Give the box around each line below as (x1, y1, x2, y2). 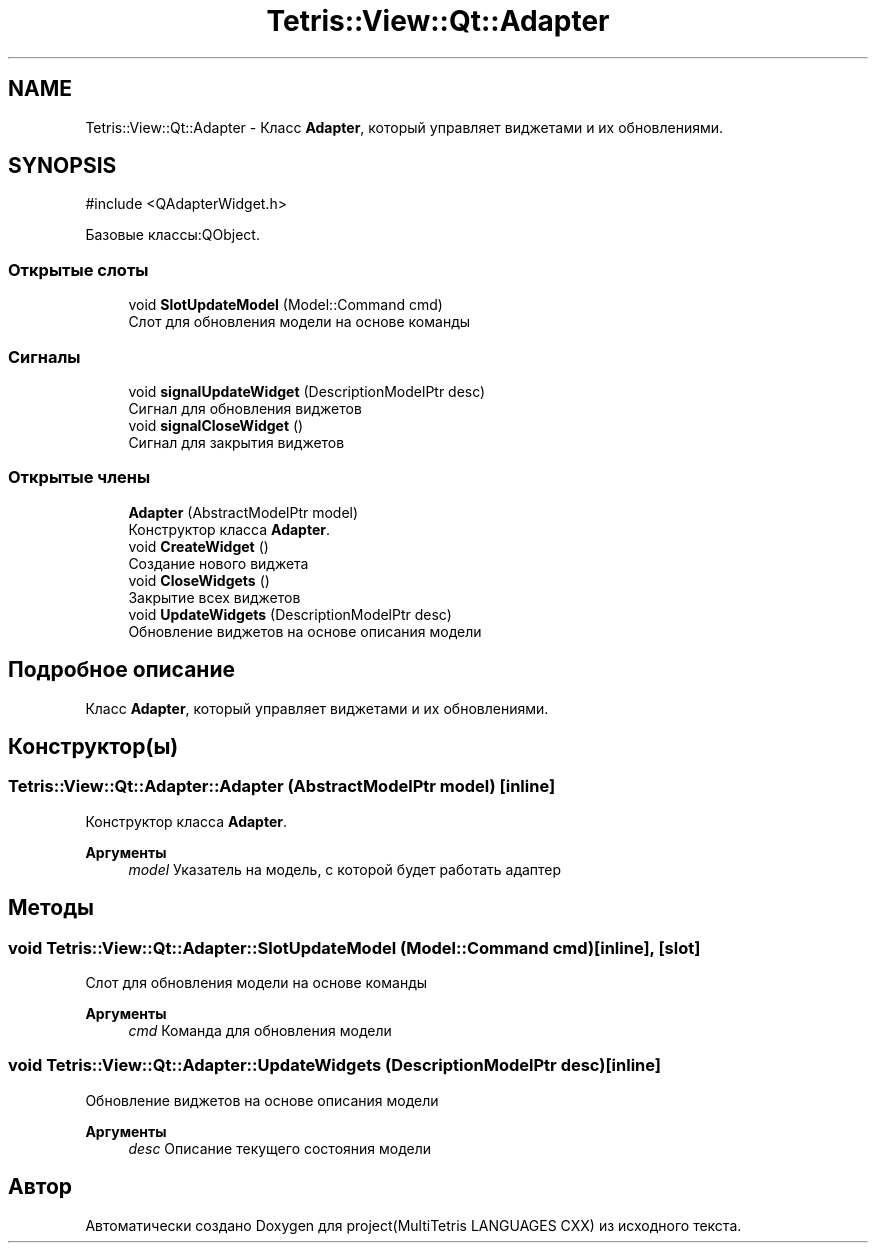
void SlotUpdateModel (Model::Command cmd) (128, 296, 443, 314)
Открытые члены (8, 467, 151, 488)
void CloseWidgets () (128, 571, 270, 589)
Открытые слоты (8, 259, 149, 280)
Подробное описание (8, 657, 235, 683)
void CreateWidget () (128, 537, 269, 555)
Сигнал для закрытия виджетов (128, 433, 345, 451)
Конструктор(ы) (8, 733, 179, 759)
